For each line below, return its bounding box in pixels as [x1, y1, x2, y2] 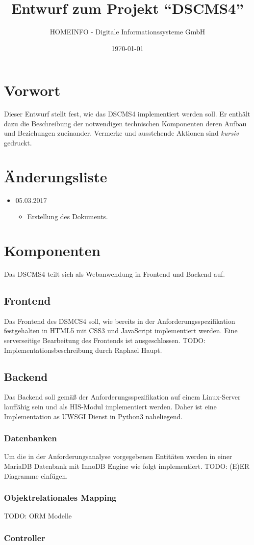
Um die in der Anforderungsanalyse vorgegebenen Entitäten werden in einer [4, 451, 232, 461]
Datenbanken [4, 432, 57, 444]
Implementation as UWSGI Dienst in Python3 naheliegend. [4, 411, 183, 421]
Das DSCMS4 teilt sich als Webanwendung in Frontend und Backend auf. [4, 269, 225, 279]
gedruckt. [4, 138, 32, 148]
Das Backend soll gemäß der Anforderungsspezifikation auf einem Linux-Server [4, 392, 241, 402]
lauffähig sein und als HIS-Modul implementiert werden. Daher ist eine [4, 402, 217, 412]
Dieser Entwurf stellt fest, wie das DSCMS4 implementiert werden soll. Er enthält [4, 109, 251, 119]
